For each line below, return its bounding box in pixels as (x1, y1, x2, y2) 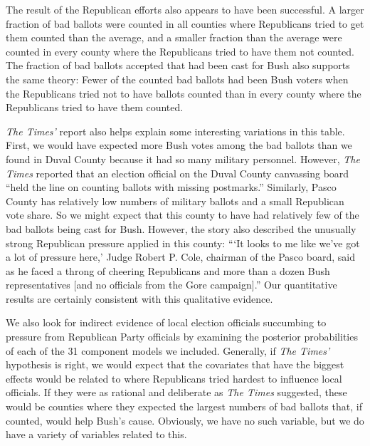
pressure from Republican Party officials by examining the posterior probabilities (6, 329, 358, 344)
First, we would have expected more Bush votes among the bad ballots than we (6, 138, 352, 152)
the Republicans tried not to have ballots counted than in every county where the (6, 85, 361, 100)
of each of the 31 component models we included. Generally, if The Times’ (6, 343, 330, 358)
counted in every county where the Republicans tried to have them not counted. (6, 43, 354, 58)
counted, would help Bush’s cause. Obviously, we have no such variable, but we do (6, 413, 364, 427)
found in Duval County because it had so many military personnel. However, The (6, 151, 360, 166)
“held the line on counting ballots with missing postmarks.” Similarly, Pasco (6, 180, 337, 195)
